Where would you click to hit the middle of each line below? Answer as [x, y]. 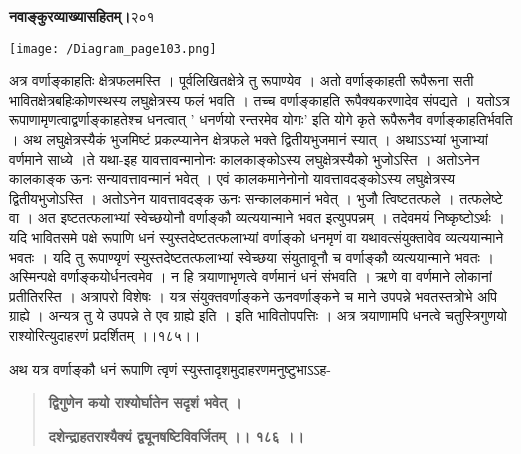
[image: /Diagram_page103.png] [113, 48]
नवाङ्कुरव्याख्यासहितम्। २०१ [82, 16]
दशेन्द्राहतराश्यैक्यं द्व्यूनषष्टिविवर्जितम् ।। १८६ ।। [176, 435]
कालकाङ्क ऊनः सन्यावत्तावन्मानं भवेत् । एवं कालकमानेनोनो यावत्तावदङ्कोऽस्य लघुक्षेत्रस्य [232, 178]
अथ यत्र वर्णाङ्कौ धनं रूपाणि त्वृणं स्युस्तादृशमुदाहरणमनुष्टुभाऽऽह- [170, 368]
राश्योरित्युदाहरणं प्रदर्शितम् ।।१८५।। [105, 334]
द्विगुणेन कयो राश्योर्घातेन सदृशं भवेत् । [145, 402]
